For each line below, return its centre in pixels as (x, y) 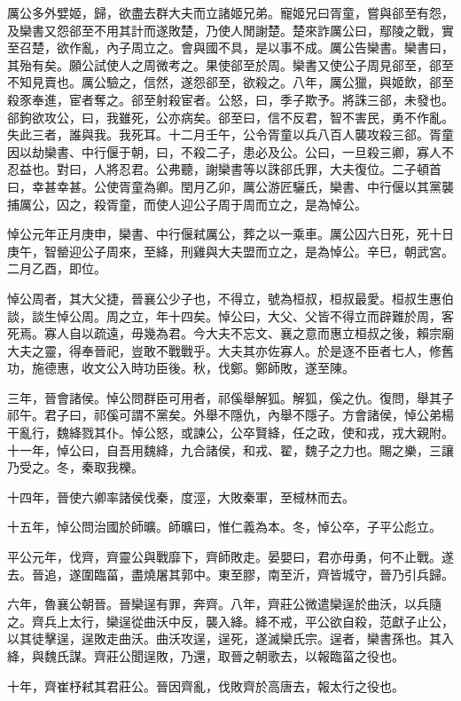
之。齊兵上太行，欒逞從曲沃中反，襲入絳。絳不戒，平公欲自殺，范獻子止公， (230, 621)
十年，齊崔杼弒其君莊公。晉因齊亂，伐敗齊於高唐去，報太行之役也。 (206, 685)
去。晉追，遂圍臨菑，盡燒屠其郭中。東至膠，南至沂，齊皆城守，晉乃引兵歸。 (230, 574)
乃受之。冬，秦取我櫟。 (75, 467)
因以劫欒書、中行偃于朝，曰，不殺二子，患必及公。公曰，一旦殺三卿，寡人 (224, 151)
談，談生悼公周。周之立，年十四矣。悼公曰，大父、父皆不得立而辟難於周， (224, 315)
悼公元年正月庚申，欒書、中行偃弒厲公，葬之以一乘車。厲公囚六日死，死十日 (230, 234)
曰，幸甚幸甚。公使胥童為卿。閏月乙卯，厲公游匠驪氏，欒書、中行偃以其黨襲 (230, 186)
